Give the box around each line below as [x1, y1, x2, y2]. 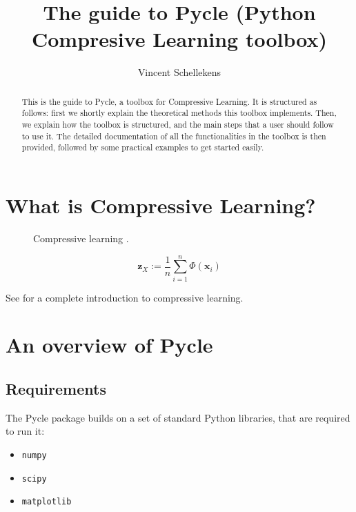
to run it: [6, 424, 45, 438]
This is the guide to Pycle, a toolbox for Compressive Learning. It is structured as [21, 95, 317, 107]
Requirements [6, 378, 106, 399]
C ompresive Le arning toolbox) [31, 25, 327, 53]
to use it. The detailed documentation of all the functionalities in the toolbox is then [21, 130, 326, 141]
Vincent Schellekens [137, 65, 221, 79]
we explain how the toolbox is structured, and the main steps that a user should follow [21, 119, 334, 130]
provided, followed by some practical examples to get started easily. [21, 141, 264, 153]
